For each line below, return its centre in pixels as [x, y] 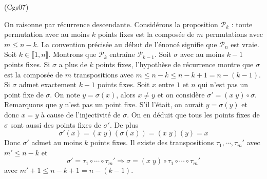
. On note [65, 94]
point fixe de [24, 94]
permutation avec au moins [47, 34]
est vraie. [245, 44]
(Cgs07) [16, 7]
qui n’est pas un [223, 84]
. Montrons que [72, 54]
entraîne [122, 54]
